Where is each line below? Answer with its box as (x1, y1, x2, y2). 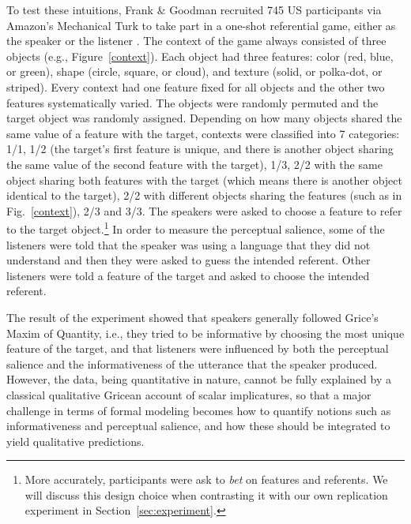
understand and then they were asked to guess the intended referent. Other (6, 252, 371, 268)
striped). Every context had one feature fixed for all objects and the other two (6, 78, 385, 95)
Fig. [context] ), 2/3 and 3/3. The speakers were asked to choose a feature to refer (6, 202, 402, 219)
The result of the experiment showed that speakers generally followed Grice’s (6, 309, 379, 325)
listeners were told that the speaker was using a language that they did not (6, 236, 371, 253)
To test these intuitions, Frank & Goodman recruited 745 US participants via (6, 2, 382, 17)
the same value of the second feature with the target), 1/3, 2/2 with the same (6, 155, 383, 172)
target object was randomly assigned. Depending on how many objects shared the (6, 110, 402, 126)
